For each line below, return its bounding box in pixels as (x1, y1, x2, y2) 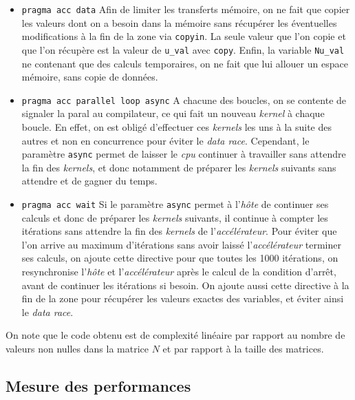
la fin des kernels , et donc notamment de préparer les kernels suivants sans (21, 160, 336, 174)
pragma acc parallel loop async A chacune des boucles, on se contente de (21, 92, 347, 107)
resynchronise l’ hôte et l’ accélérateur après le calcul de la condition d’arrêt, (21, 264, 336, 279)
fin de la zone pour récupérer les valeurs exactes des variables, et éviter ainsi (21, 291, 344, 306)
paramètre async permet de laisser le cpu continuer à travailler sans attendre (21, 147, 346, 161)
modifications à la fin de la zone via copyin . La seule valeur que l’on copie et (21, 29, 346, 43)
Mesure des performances (6, 375, 191, 397)
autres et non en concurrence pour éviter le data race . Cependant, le (21, 133, 310, 147)
